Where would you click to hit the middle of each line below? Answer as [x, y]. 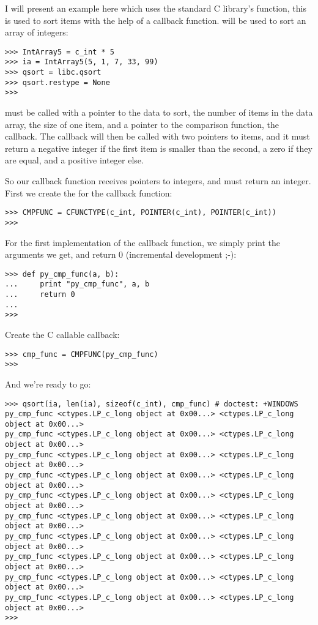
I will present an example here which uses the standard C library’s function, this [156, 8]
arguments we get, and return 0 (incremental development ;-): [121, 254]
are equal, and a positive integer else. [74, 160]
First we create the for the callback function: [89, 193]
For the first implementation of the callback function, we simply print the [143, 242]
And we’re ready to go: [48, 384]
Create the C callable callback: [62, 334]
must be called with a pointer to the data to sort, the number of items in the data [159, 112]
